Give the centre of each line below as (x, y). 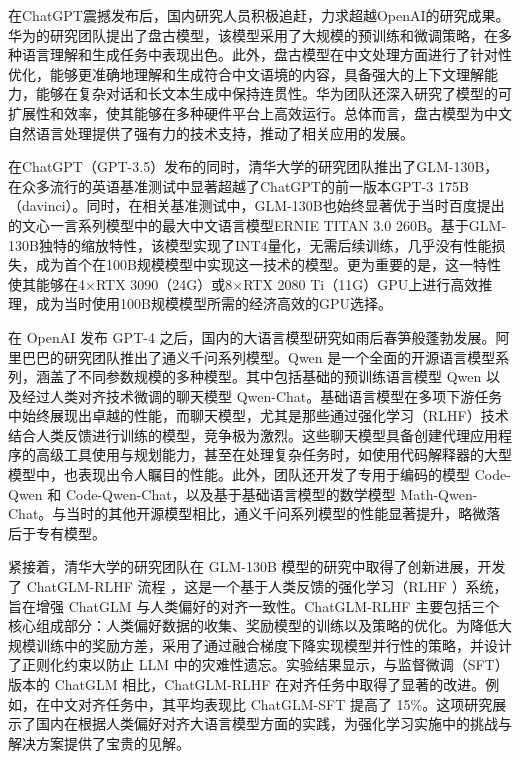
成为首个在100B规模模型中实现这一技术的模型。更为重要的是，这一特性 (268, 264)
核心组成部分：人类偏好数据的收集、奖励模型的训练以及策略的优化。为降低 (253, 625)
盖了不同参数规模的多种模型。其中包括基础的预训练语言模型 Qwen (265, 376)
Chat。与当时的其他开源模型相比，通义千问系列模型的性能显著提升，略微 (247, 513)
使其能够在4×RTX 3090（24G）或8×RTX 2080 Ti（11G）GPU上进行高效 (243, 283)
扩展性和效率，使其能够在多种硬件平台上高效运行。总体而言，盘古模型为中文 (260, 112)
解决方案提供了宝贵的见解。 (99, 742)
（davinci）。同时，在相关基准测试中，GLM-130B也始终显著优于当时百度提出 (256, 205)
